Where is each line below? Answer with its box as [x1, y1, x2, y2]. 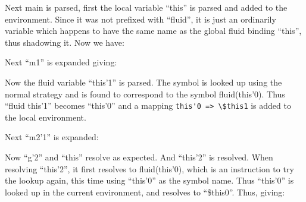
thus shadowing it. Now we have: [5, 36, 124, 48]
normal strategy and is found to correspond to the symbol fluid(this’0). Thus [5, 87, 285, 100]
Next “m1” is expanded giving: [5, 56, 117, 68]
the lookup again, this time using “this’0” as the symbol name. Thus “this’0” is [5, 174, 294, 187]
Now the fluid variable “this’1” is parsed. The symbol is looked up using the [5, 75, 282, 88]
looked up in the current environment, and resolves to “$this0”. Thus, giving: [5, 185, 285, 198]
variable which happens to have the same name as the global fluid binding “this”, [5, 24, 302, 37]
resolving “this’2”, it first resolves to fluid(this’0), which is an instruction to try [5, 162, 294, 175]
